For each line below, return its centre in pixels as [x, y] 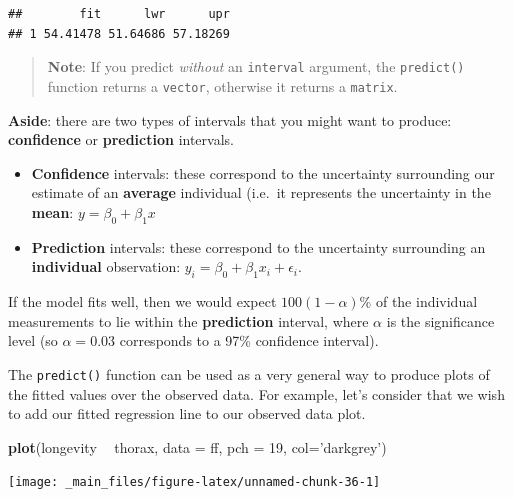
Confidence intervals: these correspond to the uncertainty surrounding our [263, 172]
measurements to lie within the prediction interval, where [188, 320]
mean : [52, 211]
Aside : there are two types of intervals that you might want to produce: [230, 119]
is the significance [440, 320]
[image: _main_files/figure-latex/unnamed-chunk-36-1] [194, 482]
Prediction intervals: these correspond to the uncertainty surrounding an [258, 246]
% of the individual [418, 301]
